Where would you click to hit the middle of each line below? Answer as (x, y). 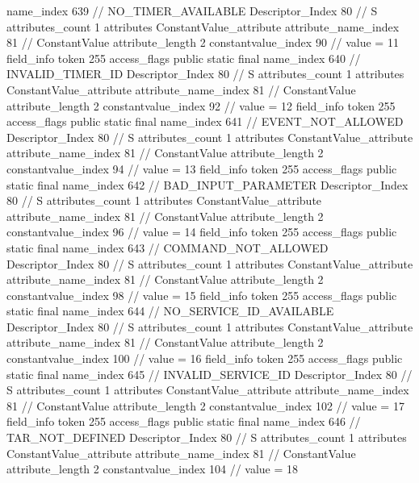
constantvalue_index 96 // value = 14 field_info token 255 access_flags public (202, 232)
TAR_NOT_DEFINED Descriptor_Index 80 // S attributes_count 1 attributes (207, 437)
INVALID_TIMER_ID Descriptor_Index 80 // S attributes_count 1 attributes (205, 74)
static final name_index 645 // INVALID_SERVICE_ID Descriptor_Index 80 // (209, 374)
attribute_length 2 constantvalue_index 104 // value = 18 (153, 469)
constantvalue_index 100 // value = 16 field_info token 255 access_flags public (205, 358)
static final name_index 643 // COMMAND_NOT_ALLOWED (168, 247)
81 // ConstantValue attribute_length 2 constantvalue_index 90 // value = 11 (203, 42)
